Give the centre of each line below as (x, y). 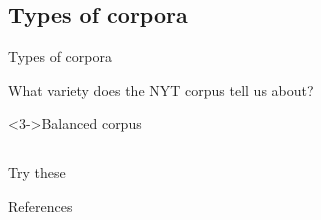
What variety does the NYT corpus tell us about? (161, 89)
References (40, 205)
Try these (37, 172)
